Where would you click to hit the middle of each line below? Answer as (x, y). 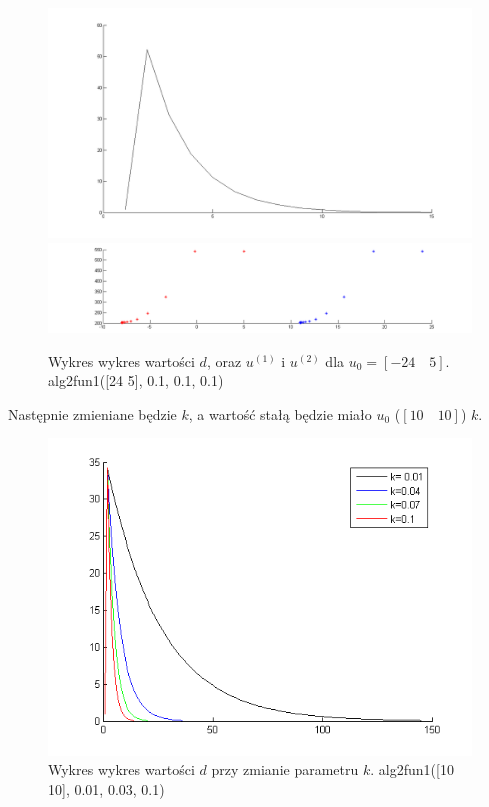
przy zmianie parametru (285, 769)
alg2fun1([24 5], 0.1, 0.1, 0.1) (136, 380)
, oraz (224, 360)
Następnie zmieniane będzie (92, 413)
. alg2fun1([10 (412, 769)
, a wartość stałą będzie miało (280, 413)
